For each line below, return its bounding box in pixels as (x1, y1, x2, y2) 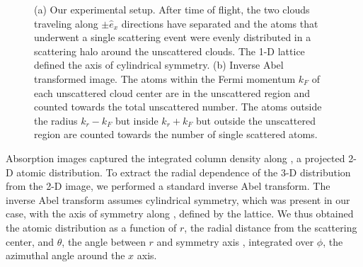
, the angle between (62, 234, 146, 249)
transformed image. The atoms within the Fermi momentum (34, 71, 296, 86)
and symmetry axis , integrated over (156, 234, 314, 249)
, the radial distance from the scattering (184, 220, 357, 234)
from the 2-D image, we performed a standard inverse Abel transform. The (6, 178, 330, 193)
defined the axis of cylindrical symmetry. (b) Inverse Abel (34, 57, 284, 72)
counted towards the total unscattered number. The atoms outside (34, 99, 322, 114)
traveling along (34, 16, 98, 30)
